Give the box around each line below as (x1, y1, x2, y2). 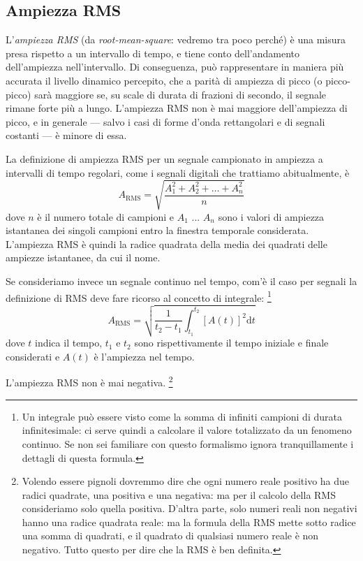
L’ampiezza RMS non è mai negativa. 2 (6, 373, 173, 390)
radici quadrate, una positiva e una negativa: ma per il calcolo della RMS (22, 487, 336, 502)
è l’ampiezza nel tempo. (94, 349, 195, 363)
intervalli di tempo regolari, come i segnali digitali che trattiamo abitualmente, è (6, 165, 350, 180)
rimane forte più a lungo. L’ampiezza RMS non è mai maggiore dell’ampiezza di (6, 101, 348, 115)
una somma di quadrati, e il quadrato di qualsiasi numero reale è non (22, 528, 319, 543)
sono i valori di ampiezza (218, 209, 325, 224)
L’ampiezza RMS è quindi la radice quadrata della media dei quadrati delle (6, 236, 327, 251)
